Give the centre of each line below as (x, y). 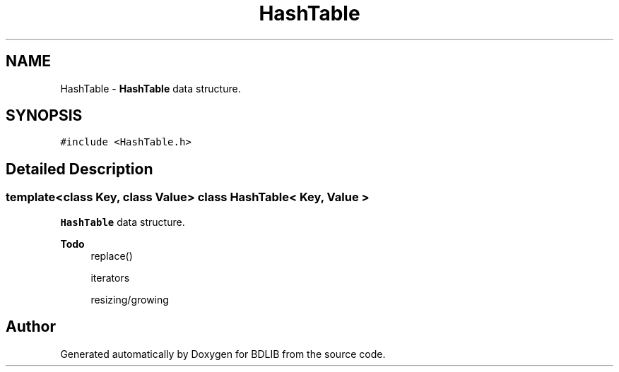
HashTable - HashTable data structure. (151, 88)
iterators (110, 277)
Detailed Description (79, 169)
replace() (112, 256)
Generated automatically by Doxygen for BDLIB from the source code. (223, 354)
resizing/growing (130, 299)
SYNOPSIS (44, 116)
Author (31, 327)
